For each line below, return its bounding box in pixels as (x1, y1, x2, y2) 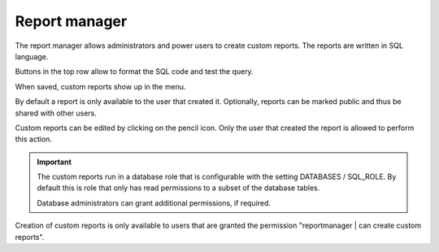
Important (37, 157, 72, 167)
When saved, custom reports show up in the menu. (15, 81, 186, 91)
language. (15, 51, 49, 61)
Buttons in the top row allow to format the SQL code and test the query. (15, 67, 254, 76)
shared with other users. (15, 108, 98, 118)
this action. (15, 134, 53, 144)
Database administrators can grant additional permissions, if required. (37, 198, 272, 207)
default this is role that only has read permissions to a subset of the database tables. (37, 183, 320, 193)
